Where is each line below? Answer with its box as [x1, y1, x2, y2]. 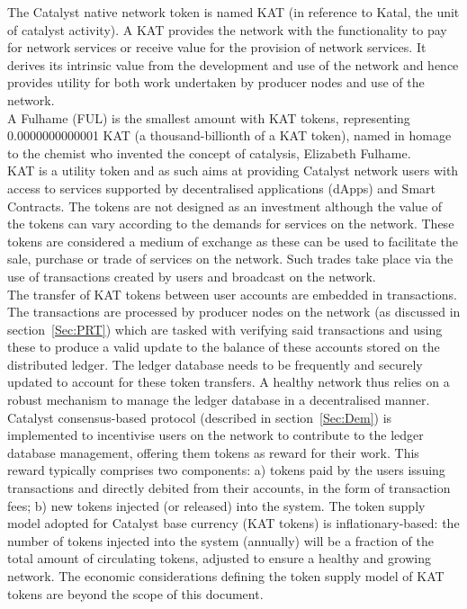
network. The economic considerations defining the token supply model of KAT [7, 567, 445, 585]
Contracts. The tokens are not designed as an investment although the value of [7, 196, 443, 215]
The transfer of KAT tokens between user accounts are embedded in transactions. [7, 284, 457, 303]
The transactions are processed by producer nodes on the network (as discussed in [7, 302, 461, 321]
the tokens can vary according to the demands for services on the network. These [7, 214, 454, 233]
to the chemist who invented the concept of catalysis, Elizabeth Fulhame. [7, 143, 411, 162]
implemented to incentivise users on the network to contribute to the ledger [7, 425, 424, 444]
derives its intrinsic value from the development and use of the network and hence [7, 55, 459, 74]
